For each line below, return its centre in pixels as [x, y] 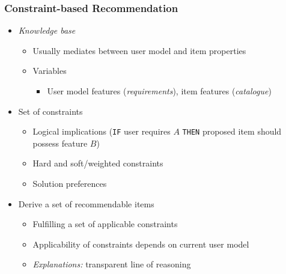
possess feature [60, 143]
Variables [50, 71]
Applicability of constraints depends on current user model [141, 244]
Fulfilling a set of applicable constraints [105, 224]
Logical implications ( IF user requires [102, 131]
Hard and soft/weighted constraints [98, 163]
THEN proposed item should [232, 131]
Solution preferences [70, 184]
